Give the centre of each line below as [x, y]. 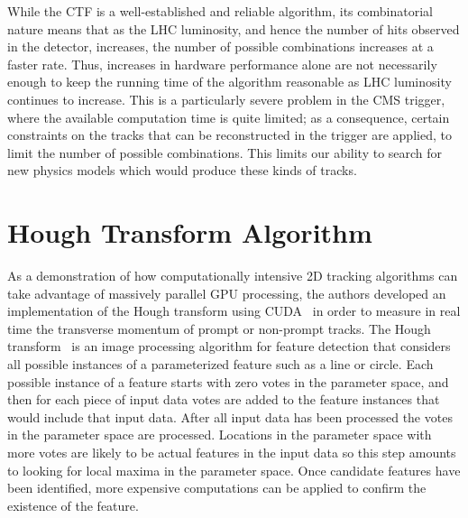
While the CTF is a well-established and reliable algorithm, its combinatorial [220, 11]
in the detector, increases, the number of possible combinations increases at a [220, 46]
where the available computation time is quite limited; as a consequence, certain [229, 117]
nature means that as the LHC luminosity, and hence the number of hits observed [234, 28]
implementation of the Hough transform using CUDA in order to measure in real [234, 311]
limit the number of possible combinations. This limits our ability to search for [225, 152]
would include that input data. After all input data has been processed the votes [230, 416]
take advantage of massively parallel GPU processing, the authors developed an [227, 293]
